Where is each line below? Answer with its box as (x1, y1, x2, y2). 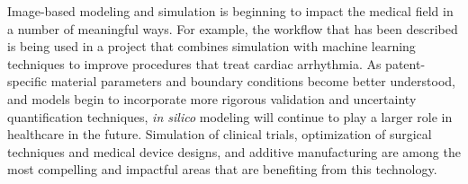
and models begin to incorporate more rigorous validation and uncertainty (7, 89, 417, 108)
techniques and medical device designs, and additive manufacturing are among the (7, 142, 461, 161)
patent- (385, 54, 426, 73)
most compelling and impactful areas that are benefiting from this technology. (7, 160, 437, 179)
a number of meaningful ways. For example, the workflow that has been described (7, 19, 458, 38)
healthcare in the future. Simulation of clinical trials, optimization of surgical (7, 125, 432, 144)
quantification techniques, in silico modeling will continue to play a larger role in (7, 107, 453, 126)
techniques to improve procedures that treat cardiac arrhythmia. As (7, 54, 382, 73)
